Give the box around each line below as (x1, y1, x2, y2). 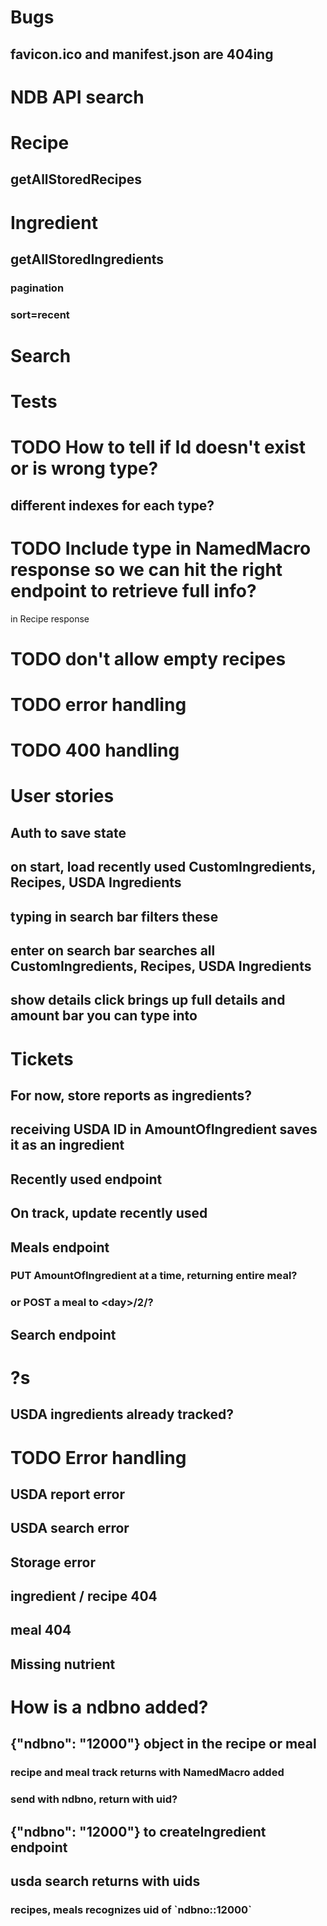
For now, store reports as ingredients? (10, 1087, 253, 1104)
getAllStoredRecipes (10, 171, 143, 188)
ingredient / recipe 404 (10, 1588, 158, 1605)
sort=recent (10, 307, 70, 321)
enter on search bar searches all (10, 942, 216, 959)
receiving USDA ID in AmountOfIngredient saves (10, 1121, 318, 1138)
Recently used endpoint (10, 1171, 163, 1188)
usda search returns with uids (10, 1873, 201, 1890)
